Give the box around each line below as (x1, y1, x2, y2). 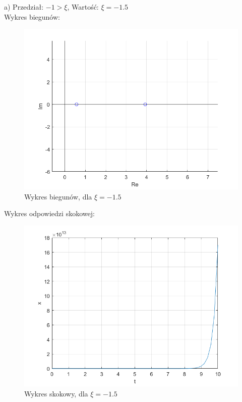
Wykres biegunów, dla (24, 191, 92, 202)
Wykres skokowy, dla (24, 388, 88, 398)
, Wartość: (67, 2, 99, 12)
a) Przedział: (4, 2, 44, 12)
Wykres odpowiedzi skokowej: (4, 208, 95, 219)
